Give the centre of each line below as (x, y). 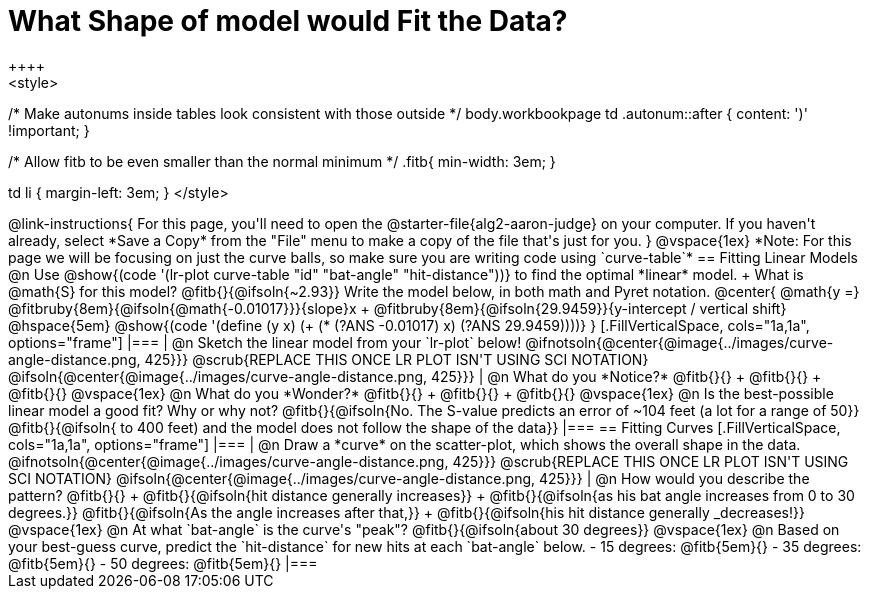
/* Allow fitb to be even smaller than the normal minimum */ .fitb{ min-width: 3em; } (282, 161)
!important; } (49, 130)
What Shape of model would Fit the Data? (288, 21)
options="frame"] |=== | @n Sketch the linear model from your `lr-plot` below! (265, 342)
